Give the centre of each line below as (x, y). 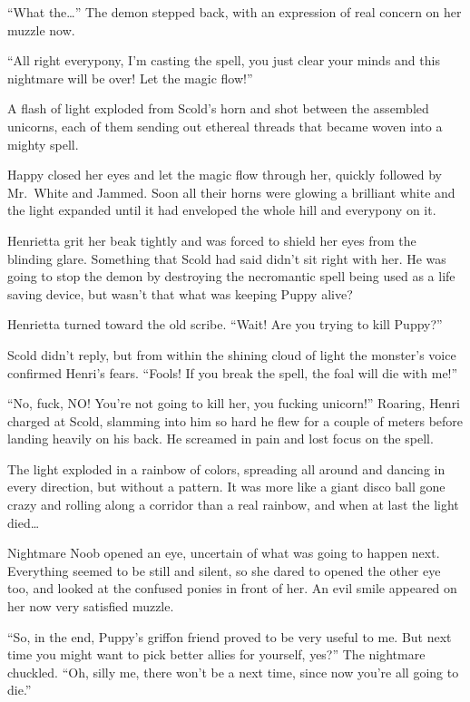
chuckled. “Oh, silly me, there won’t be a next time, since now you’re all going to (233, 672)
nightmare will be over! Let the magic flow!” (130, 78)
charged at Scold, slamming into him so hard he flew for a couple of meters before (235, 420)
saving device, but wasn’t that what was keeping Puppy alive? (180, 293)
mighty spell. (43, 144)
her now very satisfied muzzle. (91, 606)
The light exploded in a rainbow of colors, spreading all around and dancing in (226, 468)
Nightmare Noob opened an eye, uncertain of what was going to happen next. (224, 553)
